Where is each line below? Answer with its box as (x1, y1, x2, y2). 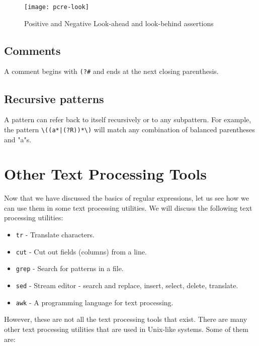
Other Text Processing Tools (4, 163, 207, 184)
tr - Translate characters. (16, 229, 95, 240)
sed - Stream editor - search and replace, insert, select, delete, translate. (16, 280, 238, 291)
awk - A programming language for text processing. (16, 297, 174, 307)
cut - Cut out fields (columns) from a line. (16, 246, 147, 256)
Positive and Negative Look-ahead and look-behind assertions (24, 18, 214, 28)
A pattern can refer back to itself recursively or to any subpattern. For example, (4, 114, 251, 125)
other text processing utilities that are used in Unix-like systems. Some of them (4, 323, 248, 334)
